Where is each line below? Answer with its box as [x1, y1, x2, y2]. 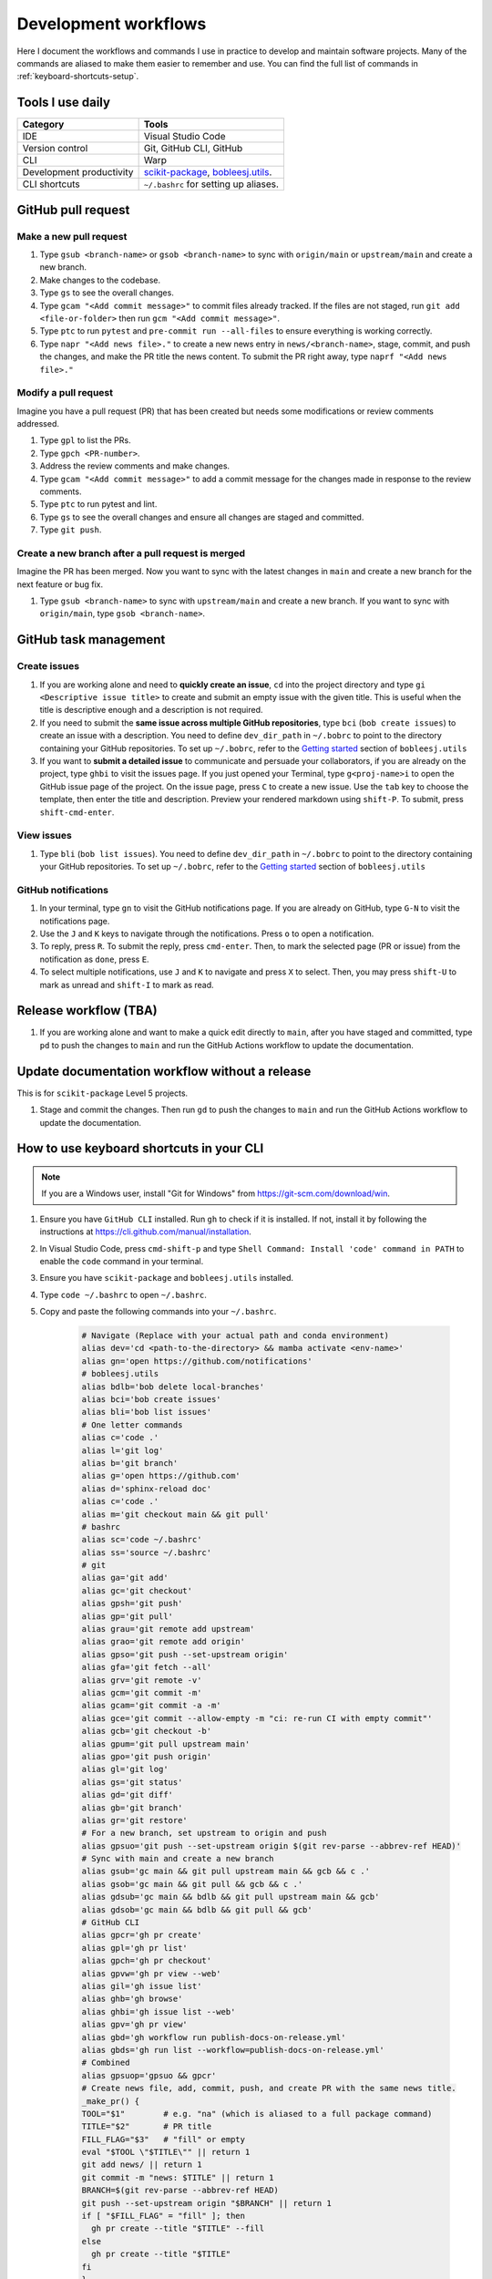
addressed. [16, 418, 59, 429]
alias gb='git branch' [81, 1802, 183, 1813]
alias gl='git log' [81, 1764, 169, 1775]
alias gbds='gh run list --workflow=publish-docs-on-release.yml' [81, 2045, 384, 2055]
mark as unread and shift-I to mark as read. [39, 979, 214, 990]
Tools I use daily [16, 95, 111, 110]
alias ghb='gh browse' [81, 1994, 183, 2005]
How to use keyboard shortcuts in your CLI [16, 1140, 264, 1157]
